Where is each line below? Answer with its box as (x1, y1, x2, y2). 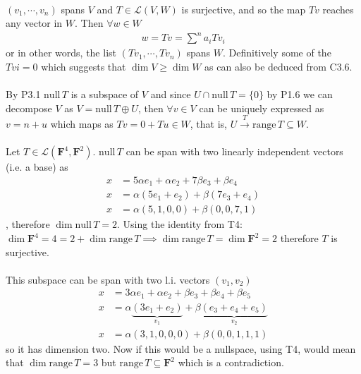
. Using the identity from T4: (117, 217, 243, 231)
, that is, (190, 116, 228, 131)
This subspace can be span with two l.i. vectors (6, 272, 210, 286)
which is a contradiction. (178, 355, 284, 370)
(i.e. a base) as (6, 159, 68, 174)
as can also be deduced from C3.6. (204, 59, 353, 73)
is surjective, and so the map (181, 1, 306, 16)
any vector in (6, 16, 63, 30)
